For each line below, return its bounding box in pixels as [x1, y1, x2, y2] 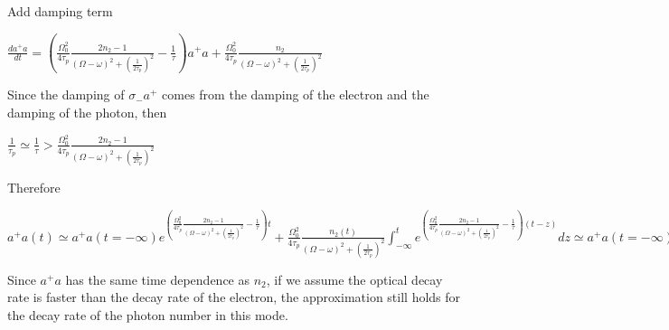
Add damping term [7, 2, 113, 20]
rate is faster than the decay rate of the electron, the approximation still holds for [7, 288, 461, 306]
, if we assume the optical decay [266, 269, 443, 288]
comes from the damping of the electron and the [162, 85, 429, 104]
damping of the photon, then [7, 103, 167, 121]
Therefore [7, 177, 61, 196]
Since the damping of [7, 85, 125, 104]
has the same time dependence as [65, 269, 250, 288]
